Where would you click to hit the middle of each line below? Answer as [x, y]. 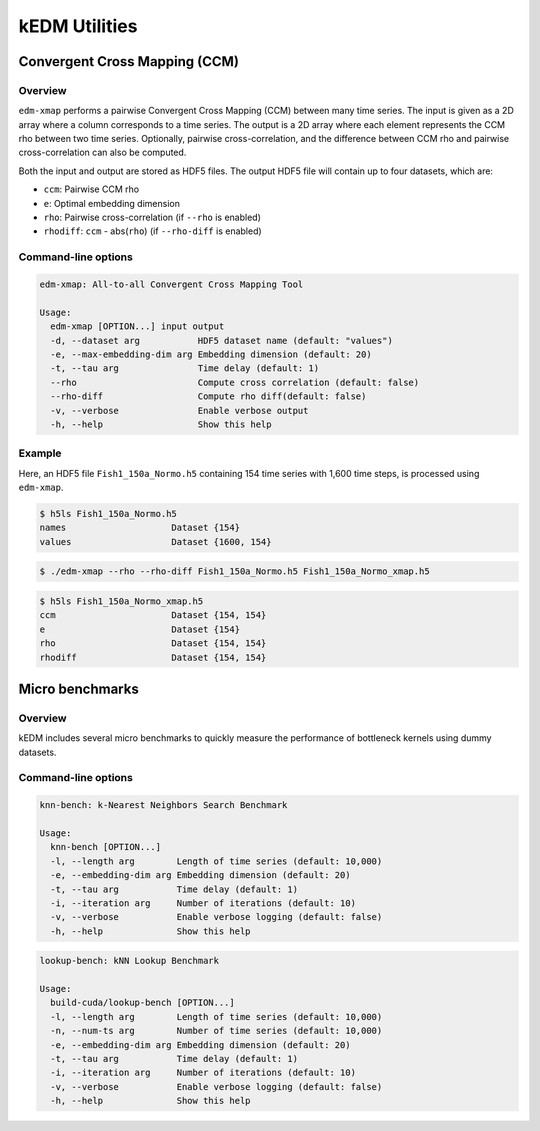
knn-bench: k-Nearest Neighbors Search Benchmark [163, 805]
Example [40, 453]
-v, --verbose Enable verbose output [179, 410]
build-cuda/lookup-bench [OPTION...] [142, 1003]
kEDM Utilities [78, 26]
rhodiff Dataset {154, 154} [153, 657]
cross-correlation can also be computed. [102, 152]
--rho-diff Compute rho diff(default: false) [208, 396]
